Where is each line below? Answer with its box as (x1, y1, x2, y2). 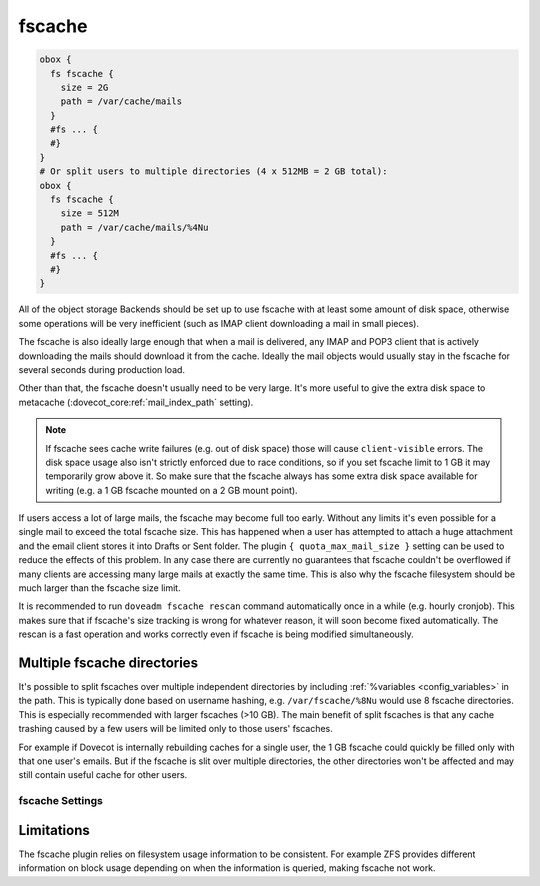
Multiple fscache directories (18, 655, 199, 671)
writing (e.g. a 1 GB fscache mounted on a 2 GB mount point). (45, 484, 299, 496)
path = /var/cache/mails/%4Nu (60, 221, 209, 233)
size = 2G (60, 81, 109, 93)
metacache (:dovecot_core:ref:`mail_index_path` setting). (18, 396, 254, 408)
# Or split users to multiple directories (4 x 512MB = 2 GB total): (39, 166, 388, 177)
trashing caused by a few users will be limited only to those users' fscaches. (18, 723, 334, 735)
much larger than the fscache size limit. (18, 582, 181, 594)
